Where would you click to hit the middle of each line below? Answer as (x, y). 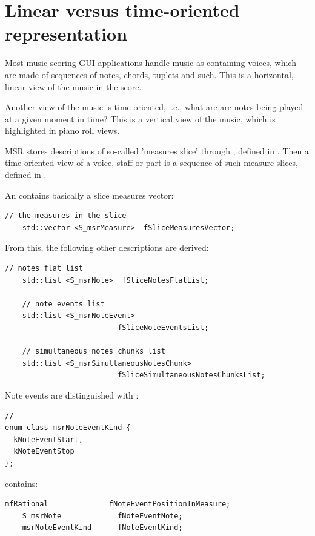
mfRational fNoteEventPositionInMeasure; (118, 504)
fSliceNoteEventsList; (163, 328)
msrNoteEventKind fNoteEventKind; (102, 528)
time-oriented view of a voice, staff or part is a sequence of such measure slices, (151, 163)
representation (66, 34)
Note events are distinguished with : (72, 395)
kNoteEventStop (44, 452)
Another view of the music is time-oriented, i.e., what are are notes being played (154, 107)
